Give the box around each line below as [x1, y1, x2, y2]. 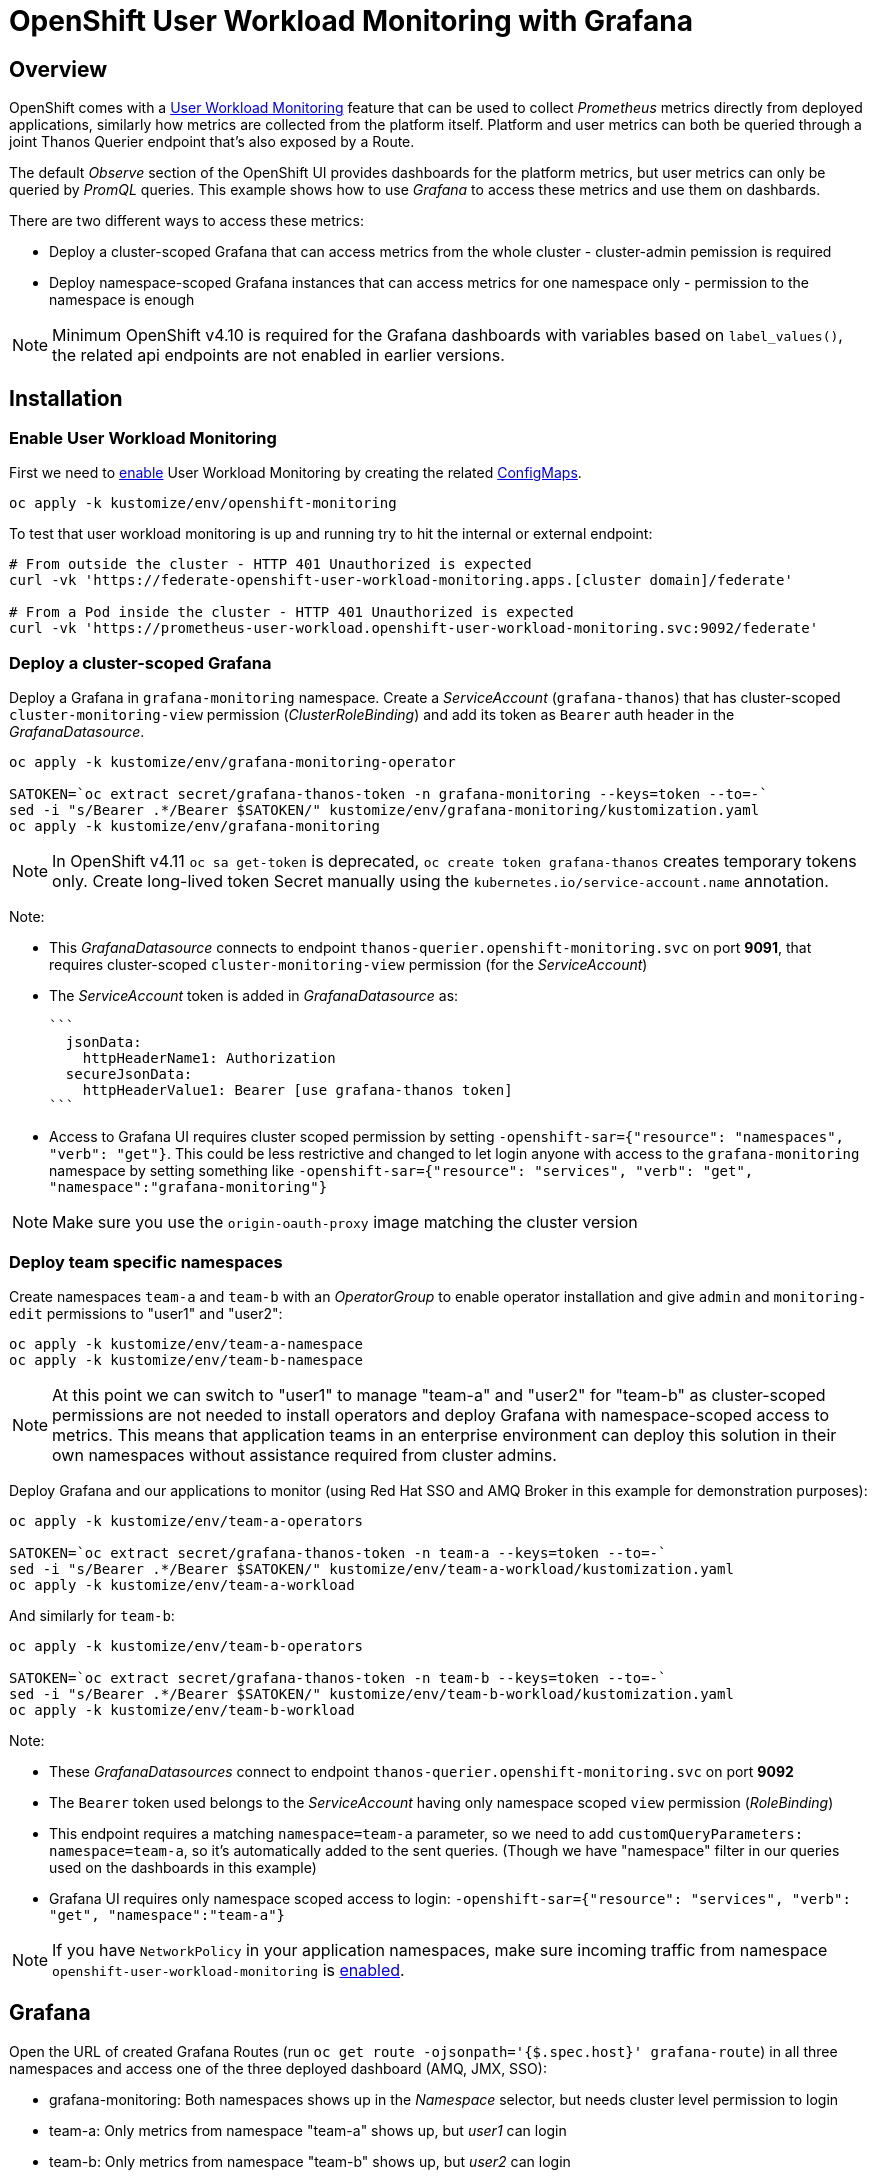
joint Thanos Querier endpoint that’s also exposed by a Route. [9, 133, 415, 151]
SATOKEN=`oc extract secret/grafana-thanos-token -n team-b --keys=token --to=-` [9, 1669, 667, 1686]
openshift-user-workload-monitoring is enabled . [52, 1959, 405, 1980]
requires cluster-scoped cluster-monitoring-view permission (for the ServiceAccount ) [49, 956, 648, 974]
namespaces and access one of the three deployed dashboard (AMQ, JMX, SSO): [9, 2059, 547, 2077]
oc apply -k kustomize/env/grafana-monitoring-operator [9, 754, 456, 771]
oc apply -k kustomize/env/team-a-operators [9, 1512, 364, 1529]
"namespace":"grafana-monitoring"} [49, 1179, 328, 1196]
